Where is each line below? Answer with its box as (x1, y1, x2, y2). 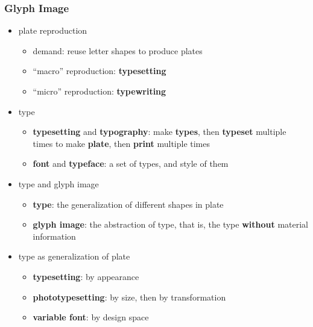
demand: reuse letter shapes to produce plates (33, 44, 203, 57)
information (33, 229, 76, 242)
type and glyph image (18, 177, 99, 190)
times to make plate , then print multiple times (33, 137, 210, 149)
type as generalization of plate (18, 250, 130, 263)
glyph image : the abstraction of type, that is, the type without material (33, 218, 308, 231)
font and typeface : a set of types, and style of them (33, 157, 229, 170)
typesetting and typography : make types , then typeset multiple (33, 125, 286, 138)
